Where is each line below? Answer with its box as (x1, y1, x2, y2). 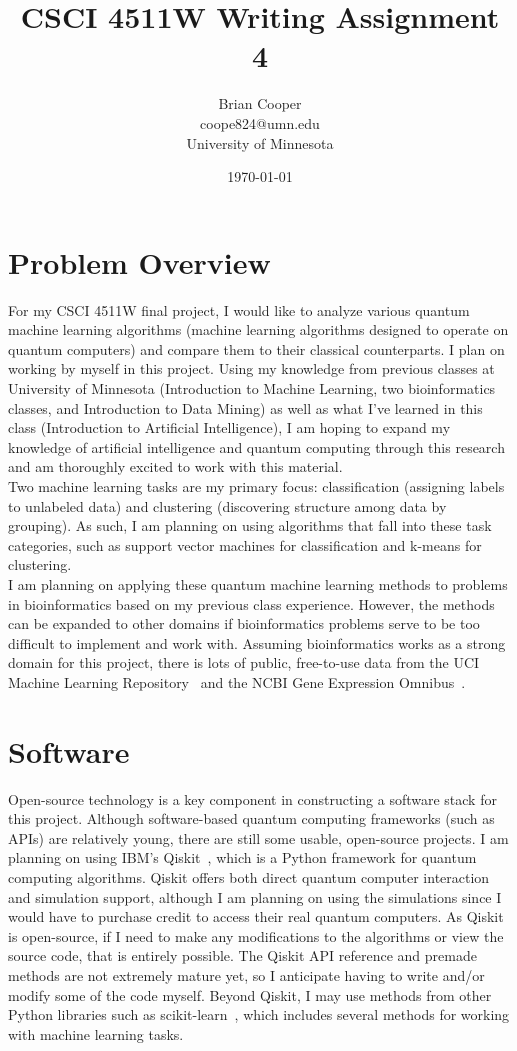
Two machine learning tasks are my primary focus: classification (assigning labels (8, 475, 505, 496)
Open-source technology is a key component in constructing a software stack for (8, 788, 497, 809)
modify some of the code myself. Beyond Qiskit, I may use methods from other (8, 984, 492, 1005)
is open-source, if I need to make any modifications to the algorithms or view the (8, 925, 504, 946)
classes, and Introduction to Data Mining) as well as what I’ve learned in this (8, 397, 483, 418)
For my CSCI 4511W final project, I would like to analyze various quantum (8, 299, 470, 320)
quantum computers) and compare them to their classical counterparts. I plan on (8, 338, 505, 359)
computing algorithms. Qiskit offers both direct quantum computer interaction (8, 867, 490, 887)
